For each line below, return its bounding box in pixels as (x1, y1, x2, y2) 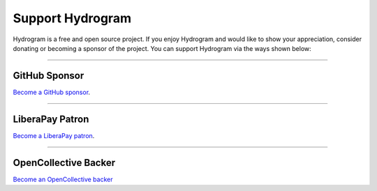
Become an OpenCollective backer (13, 175, 113, 183)
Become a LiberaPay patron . (13, 131, 95, 139)
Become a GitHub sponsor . (13, 88, 91, 96)
